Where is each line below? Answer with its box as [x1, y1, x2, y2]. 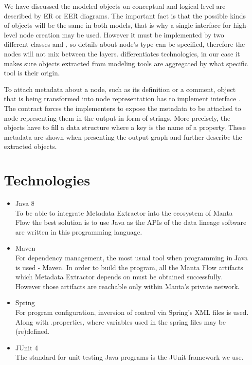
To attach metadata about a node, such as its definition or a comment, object [4, 84, 236, 94]
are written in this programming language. [15, 226, 142, 237]
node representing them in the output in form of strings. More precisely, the [4, 112, 231, 123]
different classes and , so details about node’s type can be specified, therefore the [4, 39, 245, 49]
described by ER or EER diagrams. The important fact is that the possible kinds [4, 10, 246, 20]
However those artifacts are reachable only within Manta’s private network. [15, 281, 240, 291]
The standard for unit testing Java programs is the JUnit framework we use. [15, 352, 244, 362]
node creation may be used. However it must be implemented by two [19, 29, 224, 39]
